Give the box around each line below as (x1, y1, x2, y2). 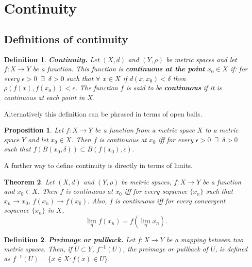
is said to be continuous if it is (126, 83, 222, 93)
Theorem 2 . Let (4, 176, 55, 186)
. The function (75, 83, 118, 93)
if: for (230, 64, 248, 74)
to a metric (205, 125, 238, 135)
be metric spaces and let (166, 54, 237, 64)
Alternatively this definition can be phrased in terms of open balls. (4, 108, 202, 118)
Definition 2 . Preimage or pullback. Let (4, 234, 135, 244)
